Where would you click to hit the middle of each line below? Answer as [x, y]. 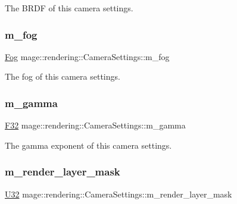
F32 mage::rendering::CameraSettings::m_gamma [95, 125]
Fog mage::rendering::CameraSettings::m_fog [87, 56]
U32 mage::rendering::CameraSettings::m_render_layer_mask [118, 194]
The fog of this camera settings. [63, 76]
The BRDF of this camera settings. [69, 8]
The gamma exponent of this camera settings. [88, 145]
